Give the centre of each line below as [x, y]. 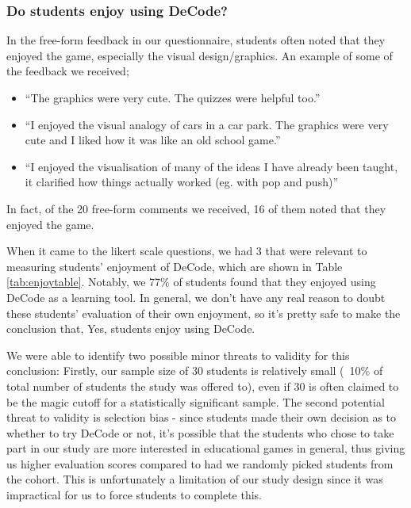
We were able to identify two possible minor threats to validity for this [178, 355]
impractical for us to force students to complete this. [134, 495]
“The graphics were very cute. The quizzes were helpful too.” [173, 97]
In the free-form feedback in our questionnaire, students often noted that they [196, 40]
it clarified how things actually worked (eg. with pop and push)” [182, 182]
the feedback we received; [68, 71]
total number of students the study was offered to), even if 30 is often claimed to [203, 386]
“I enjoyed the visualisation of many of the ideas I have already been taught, [211, 166]
